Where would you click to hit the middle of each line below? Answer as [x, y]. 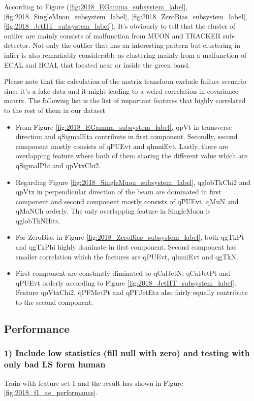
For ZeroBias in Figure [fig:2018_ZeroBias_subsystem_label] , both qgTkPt [130, 237]
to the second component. [54, 302]
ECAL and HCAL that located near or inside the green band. [97, 64]
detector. [17, 45]
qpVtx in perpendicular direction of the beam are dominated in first [118, 192]
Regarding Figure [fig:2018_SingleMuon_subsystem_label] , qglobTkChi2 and [133, 182]
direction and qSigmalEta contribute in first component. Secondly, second [127, 136]
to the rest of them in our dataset [55, 110]
